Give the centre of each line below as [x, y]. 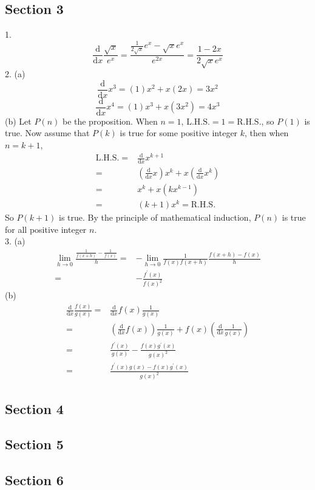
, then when [267, 133]
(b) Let [18, 121]
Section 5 [34, 444]
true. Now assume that [47, 133]
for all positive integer [46, 229]
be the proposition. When [110, 121]
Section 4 [34, 408]
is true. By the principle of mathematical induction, [155, 217]
